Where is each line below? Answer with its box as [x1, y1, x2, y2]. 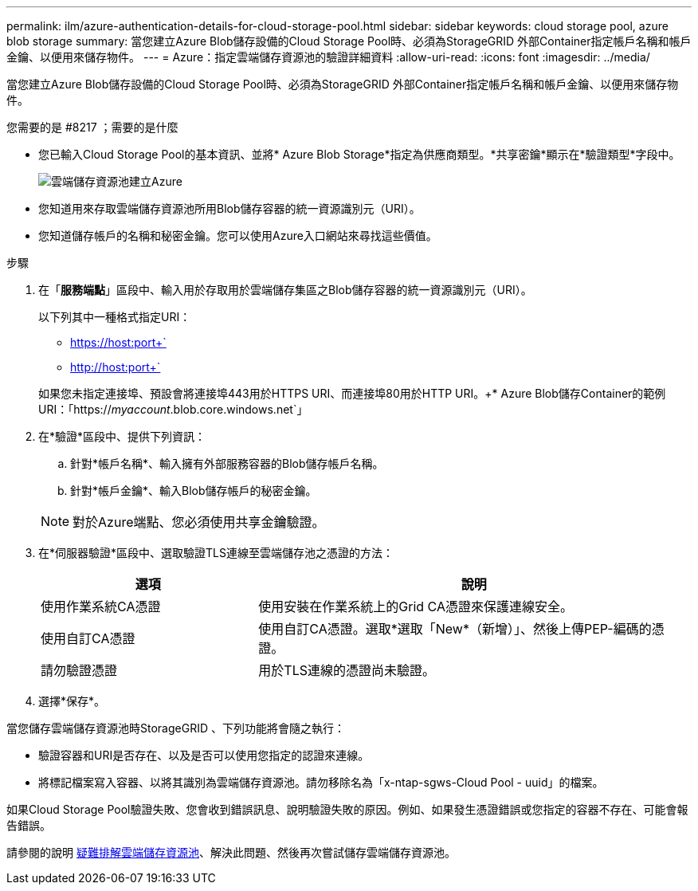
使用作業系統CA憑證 [41, 599, 161, 614]
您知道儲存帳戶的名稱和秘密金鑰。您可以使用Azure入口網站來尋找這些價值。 [38, 229, 437, 242]
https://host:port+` [70, 336, 167, 349]
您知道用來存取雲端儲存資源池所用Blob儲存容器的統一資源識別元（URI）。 [38, 202, 421, 215]
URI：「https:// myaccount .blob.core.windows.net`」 [38, 402, 308, 416]
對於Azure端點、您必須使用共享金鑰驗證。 [73, 514, 325, 530]
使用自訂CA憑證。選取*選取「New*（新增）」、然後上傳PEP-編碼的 [258, 621, 652, 637]
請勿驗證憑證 [41, 662, 118, 678]
